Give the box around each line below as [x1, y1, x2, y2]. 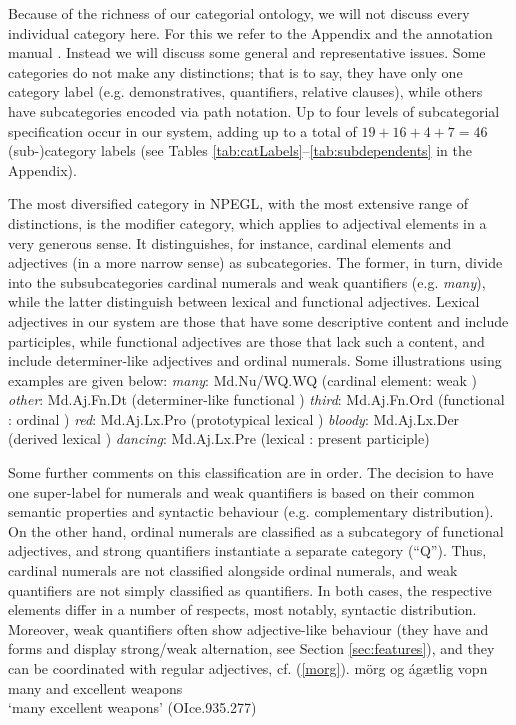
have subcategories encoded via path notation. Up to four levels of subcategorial [8, 100, 500, 121]
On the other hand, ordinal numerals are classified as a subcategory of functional [8, 520, 504, 541]
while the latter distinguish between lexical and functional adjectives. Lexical [8, 291, 480, 312]
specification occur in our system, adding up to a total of [8, 120, 357, 141]
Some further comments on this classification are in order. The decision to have [8, 462, 494, 483]
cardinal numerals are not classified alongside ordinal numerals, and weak [8, 560, 458, 581]
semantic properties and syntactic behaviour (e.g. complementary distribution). [8, 501, 494, 522]
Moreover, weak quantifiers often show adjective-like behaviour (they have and [8, 618, 489, 639]
